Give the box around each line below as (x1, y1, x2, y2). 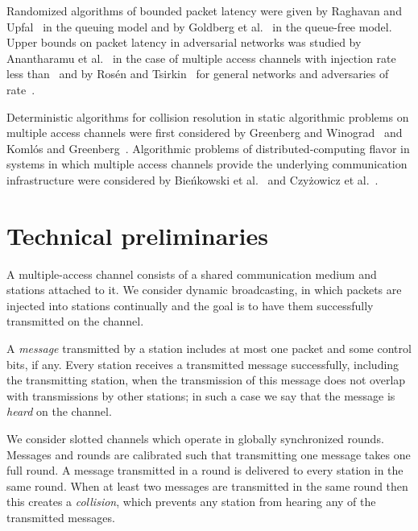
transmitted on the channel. (6, 313, 144, 330)
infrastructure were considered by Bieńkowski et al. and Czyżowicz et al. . (6, 171, 379, 188)
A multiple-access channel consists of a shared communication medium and (6, 265, 377, 282)
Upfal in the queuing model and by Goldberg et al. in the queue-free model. (6, 18, 392, 35)
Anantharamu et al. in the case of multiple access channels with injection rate (6, 49, 396, 66)
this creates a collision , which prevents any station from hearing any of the (6, 493, 376, 510)
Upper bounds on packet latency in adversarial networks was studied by (6, 34, 362, 51)
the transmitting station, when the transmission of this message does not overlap (6, 371, 406, 388)
